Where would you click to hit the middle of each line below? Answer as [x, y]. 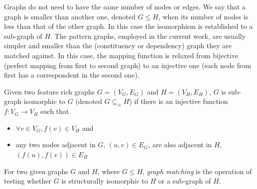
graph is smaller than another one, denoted [70, 16]
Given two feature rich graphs [50, 91]
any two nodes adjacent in [56, 144]
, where [109, 171]
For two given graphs [36, 171]
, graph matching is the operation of [197, 171]
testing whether [28, 181]
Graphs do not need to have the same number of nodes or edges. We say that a [125, 6]
